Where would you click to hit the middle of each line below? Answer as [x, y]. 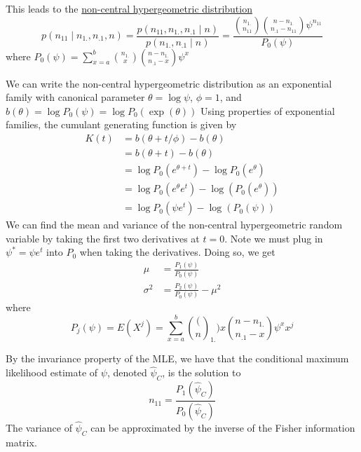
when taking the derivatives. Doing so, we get [177, 252]
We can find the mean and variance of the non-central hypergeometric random [174, 225]
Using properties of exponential [267, 110]
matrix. [21, 442]
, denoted [127, 372]
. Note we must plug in [274, 238]
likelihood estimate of [52, 372]
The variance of [39, 428]
